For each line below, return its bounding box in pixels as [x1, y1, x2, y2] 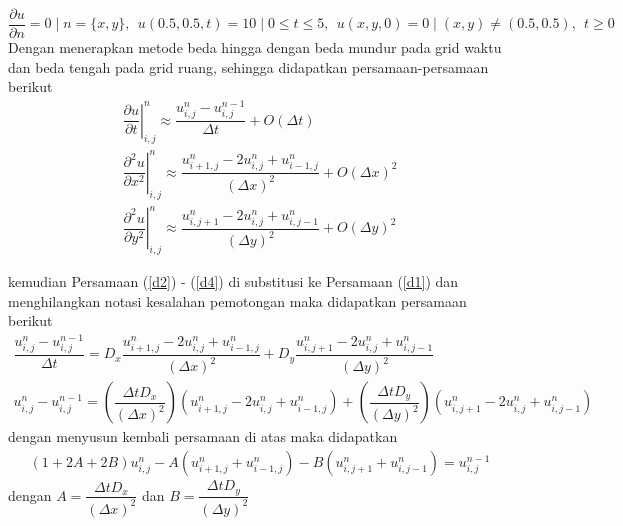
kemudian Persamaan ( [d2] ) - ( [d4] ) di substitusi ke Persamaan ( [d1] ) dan [8, 271, 459, 291]
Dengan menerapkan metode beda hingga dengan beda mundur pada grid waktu [8, 37, 502, 58]
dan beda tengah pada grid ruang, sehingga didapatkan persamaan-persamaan [8, 56, 489, 77]
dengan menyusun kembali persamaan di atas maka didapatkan [8, 426, 398, 447]
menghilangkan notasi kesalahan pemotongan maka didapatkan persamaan [8, 290, 467, 311]
